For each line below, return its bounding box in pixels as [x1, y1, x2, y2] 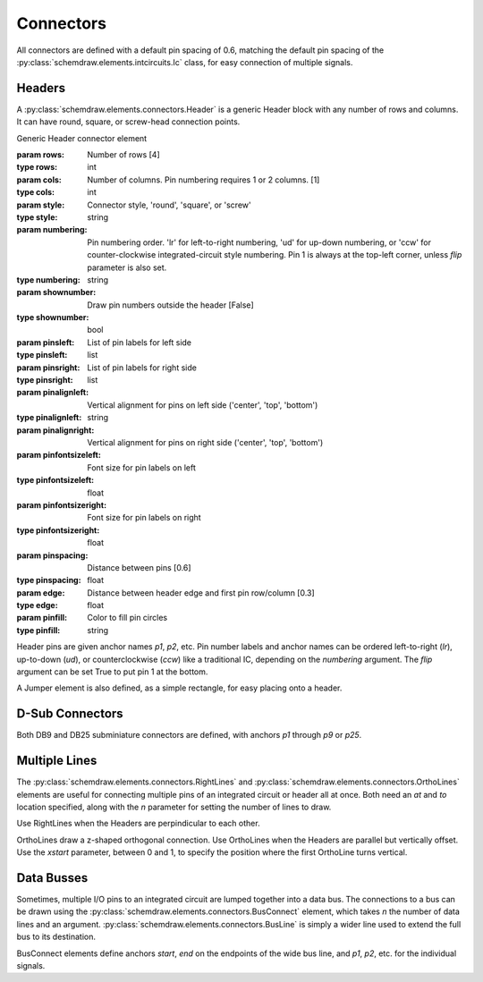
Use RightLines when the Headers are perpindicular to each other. [16, 818, 260, 829]
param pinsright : [16, 362, 80, 373]
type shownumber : [16, 312, 89, 323]
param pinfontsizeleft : [16, 450, 102, 461]
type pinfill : [16, 624, 61, 635]
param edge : [16, 587, 65, 598]
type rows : [16, 162, 58, 173]
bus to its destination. [16, 931, 97, 943]
